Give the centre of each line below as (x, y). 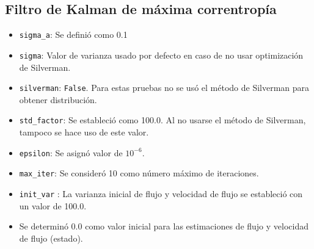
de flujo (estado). (51, 238)
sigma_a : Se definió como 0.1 (73, 34)
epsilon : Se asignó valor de (71, 152)
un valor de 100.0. (53, 205)
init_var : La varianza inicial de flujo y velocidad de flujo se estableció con (161, 193)
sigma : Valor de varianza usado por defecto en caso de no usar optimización (161, 55)
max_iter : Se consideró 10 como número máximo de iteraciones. (139, 173)
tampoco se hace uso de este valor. (84, 132)
